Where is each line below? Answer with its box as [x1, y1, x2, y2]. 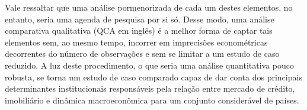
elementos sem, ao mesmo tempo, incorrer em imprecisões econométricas [5, 35, 268, 48]
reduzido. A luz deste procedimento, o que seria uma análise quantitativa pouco [5, 59, 295, 71]
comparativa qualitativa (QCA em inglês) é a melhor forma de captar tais [5, 24, 273, 37]
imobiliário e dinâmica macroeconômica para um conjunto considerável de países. [5, 93, 299, 106]
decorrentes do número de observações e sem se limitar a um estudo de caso [5, 47, 280, 60]
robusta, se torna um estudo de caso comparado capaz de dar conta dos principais [5, 70, 302, 83]
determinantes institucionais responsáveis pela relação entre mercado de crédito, [5, 82, 295, 95]
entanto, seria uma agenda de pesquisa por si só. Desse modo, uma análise [5, 12, 274, 25]
